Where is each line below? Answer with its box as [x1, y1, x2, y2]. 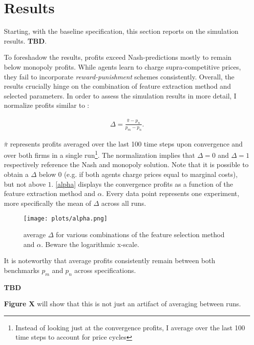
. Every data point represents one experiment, [102, 188, 239, 198]
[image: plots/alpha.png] [23, 215, 107, 222]
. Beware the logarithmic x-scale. [41, 239, 139, 249]
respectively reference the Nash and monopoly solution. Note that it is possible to [4, 159, 249, 170]
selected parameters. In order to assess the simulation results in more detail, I [4, 90, 236, 100]
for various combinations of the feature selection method [56, 229, 225, 239]
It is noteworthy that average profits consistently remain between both [4, 255, 215, 266]
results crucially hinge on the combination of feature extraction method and [4, 81, 231, 91]
